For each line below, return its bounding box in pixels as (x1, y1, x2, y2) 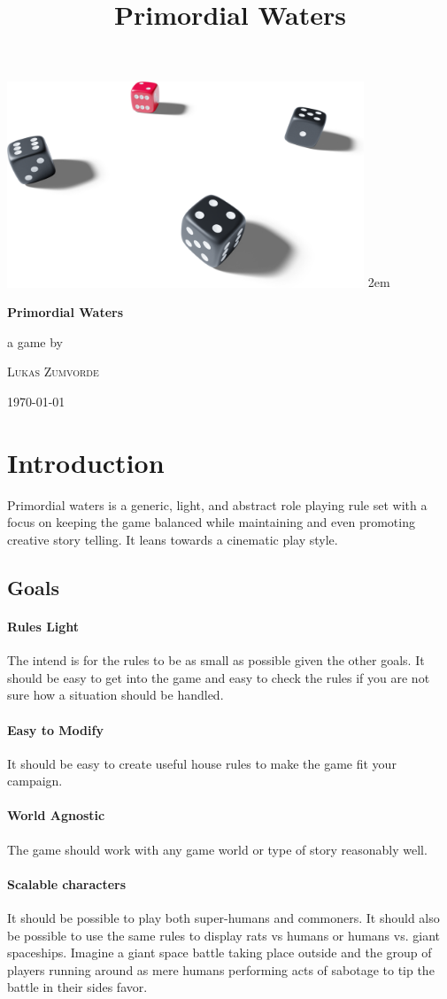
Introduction (7, 444, 165, 480)
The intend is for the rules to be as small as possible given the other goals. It (7, 651, 425, 670)
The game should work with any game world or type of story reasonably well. (7, 840, 428, 858)
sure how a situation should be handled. (7, 685, 224, 704)
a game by (7, 332, 63, 351)
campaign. (7, 771, 63, 790)
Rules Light (7, 616, 80, 635)
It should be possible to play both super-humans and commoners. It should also (7, 909, 440, 927)
